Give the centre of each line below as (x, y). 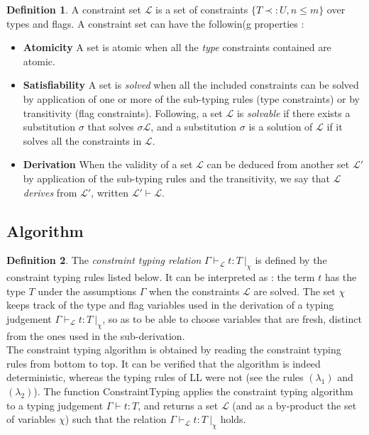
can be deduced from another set (278, 164)
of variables (31, 419)
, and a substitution (194, 127)
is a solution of (281, 127)
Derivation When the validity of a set (108, 164)
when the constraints (194, 291)
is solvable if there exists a (293, 112)
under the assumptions (87, 291)
